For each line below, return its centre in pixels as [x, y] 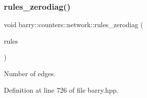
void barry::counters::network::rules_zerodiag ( [74, 24]
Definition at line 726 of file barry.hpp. [61, 90]
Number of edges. [30, 73]
